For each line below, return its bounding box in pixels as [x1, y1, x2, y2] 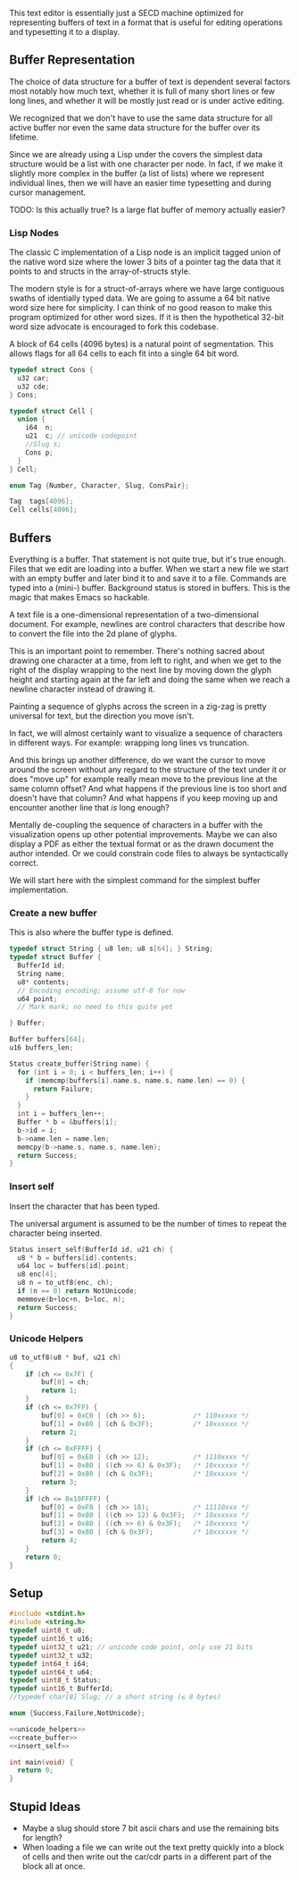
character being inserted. [9, 1228, 103, 1238]
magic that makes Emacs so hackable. [9, 592, 150, 603]
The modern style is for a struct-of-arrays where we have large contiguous [9, 284, 285, 294]
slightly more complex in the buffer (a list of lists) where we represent [9, 167, 265, 178]
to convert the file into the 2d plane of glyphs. [9, 628, 178, 639]
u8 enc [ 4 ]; [17, 1270, 58, 1279]
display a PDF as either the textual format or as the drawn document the [9, 838, 274, 849]
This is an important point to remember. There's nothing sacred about [9, 646, 265, 657]
